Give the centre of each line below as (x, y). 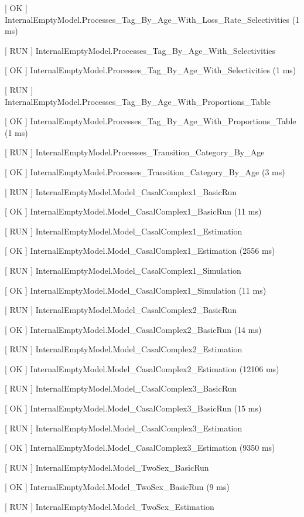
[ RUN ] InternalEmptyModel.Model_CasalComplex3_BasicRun (121, 388)
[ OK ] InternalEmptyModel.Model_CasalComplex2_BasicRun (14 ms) (133, 329)
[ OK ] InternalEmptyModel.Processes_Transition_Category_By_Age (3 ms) (145, 171)
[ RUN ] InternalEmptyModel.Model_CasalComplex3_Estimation (124, 428)
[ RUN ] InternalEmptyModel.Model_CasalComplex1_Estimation (124, 231)
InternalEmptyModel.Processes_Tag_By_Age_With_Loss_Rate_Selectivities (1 (152, 19)
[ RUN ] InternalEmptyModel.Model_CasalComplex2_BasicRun (121, 310)
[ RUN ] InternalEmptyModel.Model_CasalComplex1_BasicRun (121, 191)
